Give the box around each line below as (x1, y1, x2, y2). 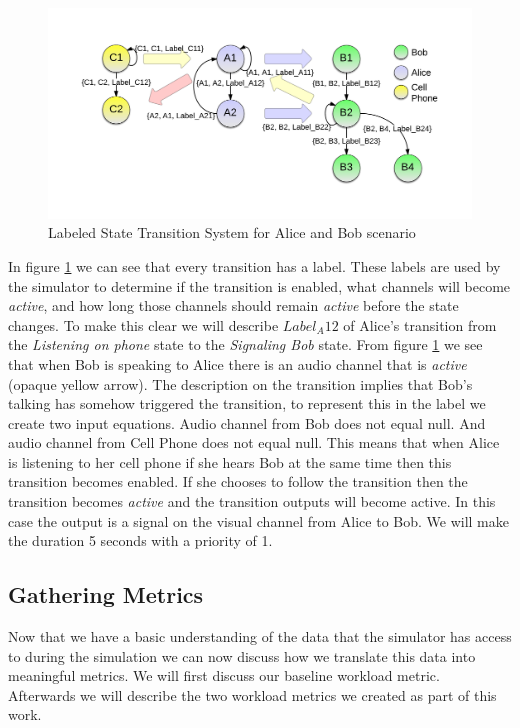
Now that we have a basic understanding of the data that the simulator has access (8, 626, 512, 647)
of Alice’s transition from (343, 314, 497, 335)
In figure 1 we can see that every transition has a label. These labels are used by (8, 255, 501, 276)
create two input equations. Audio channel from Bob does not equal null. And (8, 412, 486, 433)
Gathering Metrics (8, 579, 204, 610)
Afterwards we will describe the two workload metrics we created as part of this (8, 684, 497, 705)
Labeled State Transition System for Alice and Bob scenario (48, 222, 416, 243)
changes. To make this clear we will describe (8, 314, 279, 335)
